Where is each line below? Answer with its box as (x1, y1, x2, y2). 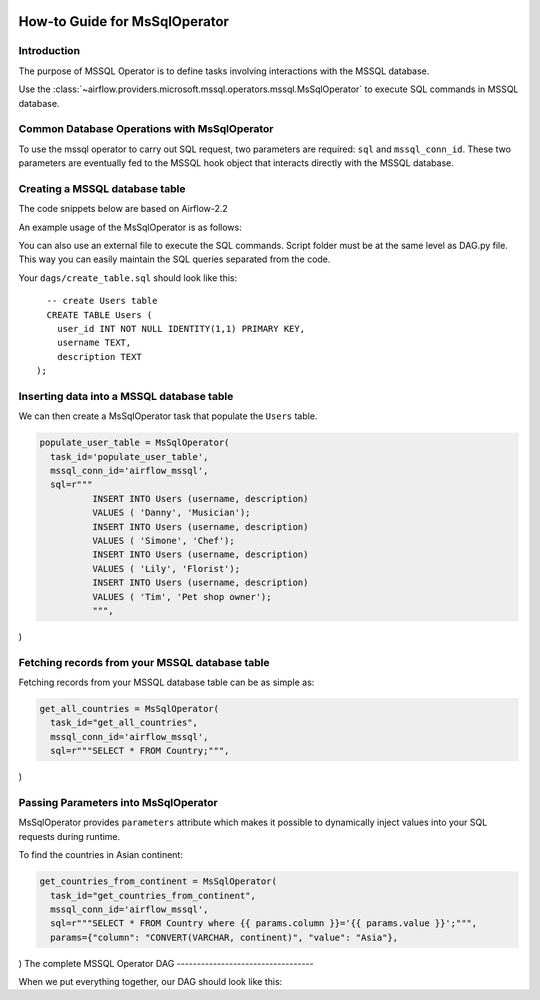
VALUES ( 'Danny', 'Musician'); (91, 507, 251, 519)
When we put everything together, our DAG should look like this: (18, 976, 283, 988)
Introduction (18, 44, 80, 58)
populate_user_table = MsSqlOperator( (39, 437, 230, 449)
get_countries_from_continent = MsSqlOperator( (39, 876, 277, 887)
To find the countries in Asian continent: (18, 849, 184, 861)
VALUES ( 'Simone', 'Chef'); (91, 535, 235, 546)
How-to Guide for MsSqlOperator (18, 13, 230, 30)
